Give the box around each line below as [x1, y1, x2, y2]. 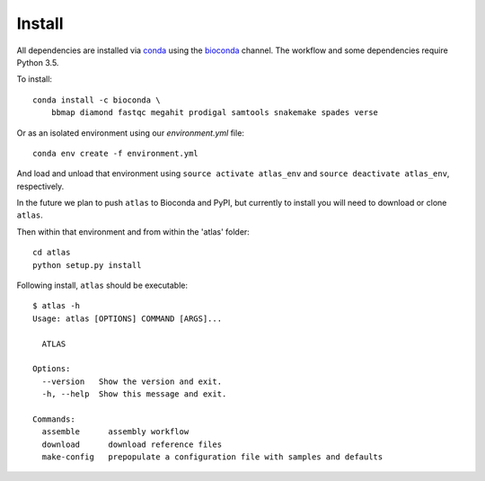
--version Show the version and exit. [41, 376, 223, 387]
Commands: [32, 414, 75, 424]
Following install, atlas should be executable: [16, 280, 189, 291]
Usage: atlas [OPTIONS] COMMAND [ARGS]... [32, 313, 223, 324]
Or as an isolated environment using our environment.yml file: [16, 127, 244, 138]
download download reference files [41, 439, 223, 450]
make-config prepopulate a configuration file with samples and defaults [41, 452, 384, 462]
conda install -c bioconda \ [32, 94, 161, 105]
